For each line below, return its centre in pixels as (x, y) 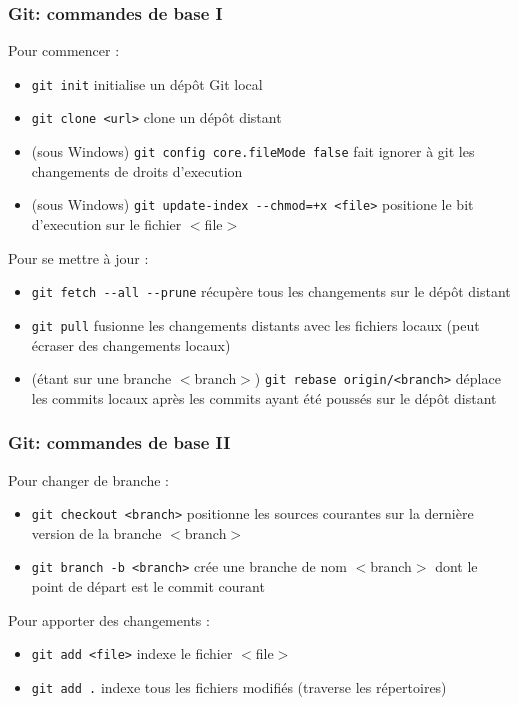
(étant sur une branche (101, 378)
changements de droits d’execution (137, 170)
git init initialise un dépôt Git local (147, 83)
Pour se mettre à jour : (78, 257)
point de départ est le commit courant (148, 586)
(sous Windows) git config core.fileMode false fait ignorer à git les (253, 151)
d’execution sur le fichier (106, 224)
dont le (456, 566)
